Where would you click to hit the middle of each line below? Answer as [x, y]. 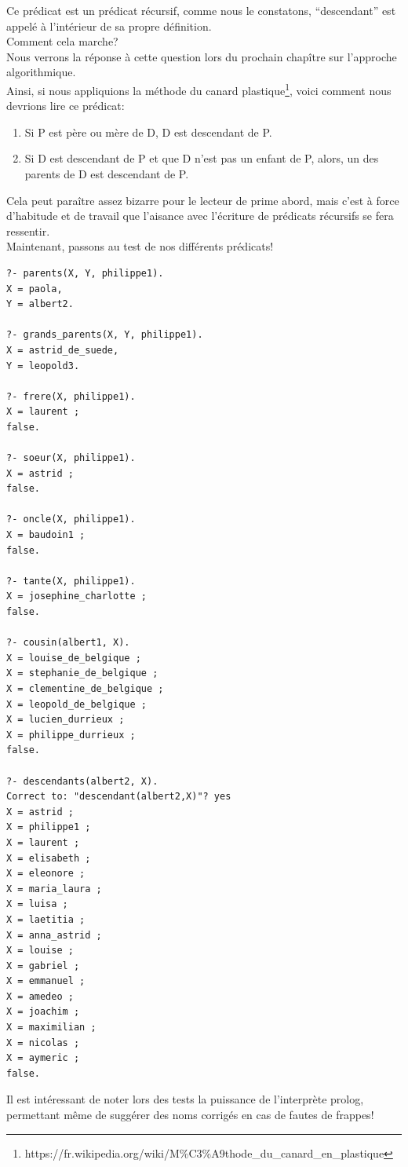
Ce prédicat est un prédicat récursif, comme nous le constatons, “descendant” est [201, 10]
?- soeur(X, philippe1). [71, 458]
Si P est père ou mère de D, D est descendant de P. [148, 132]
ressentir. [28, 230]
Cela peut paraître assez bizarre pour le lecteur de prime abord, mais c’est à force [203, 200]
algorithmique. [41, 72]
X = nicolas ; [43, 1043]
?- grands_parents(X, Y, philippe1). [105, 335]
